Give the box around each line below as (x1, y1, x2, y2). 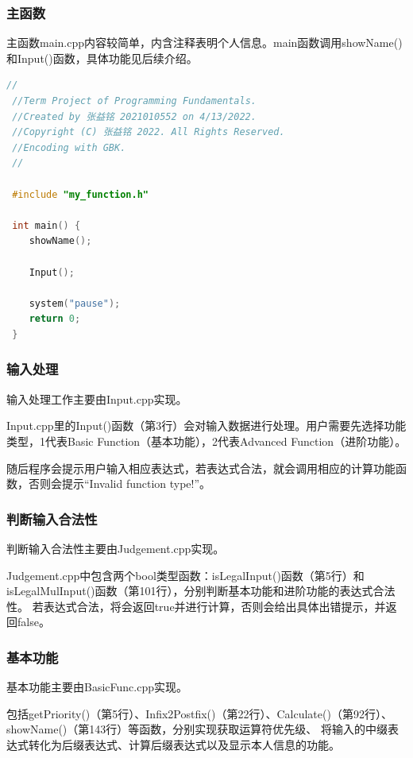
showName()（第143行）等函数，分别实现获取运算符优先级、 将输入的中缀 (6, 721, 388, 737)
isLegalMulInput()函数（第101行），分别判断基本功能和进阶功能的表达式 (6, 582, 373, 599)
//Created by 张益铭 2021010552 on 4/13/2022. (12, 110, 257, 122)
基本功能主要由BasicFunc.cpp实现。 (6, 679, 187, 695)
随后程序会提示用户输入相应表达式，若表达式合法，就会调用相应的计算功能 (6, 459, 396, 476)
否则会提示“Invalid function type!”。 (28, 475, 211, 492)
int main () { (12, 219, 81, 231)
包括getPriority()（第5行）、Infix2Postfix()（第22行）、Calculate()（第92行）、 (6, 705, 392, 721)
